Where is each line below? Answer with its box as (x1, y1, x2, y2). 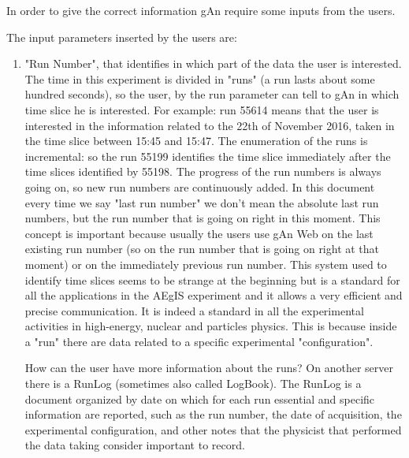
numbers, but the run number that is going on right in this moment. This (24, 210, 381, 226)
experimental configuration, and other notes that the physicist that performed (24, 421, 402, 438)
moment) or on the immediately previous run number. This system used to (24, 255, 387, 272)
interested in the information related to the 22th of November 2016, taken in (24, 117, 395, 133)
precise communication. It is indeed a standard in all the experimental (24, 302, 364, 318)
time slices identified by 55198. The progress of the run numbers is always (24, 163, 381, 180)
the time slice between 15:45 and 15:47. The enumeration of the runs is (24, 132, 368, 149)
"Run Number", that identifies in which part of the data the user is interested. (24, 55, 402, 72)
